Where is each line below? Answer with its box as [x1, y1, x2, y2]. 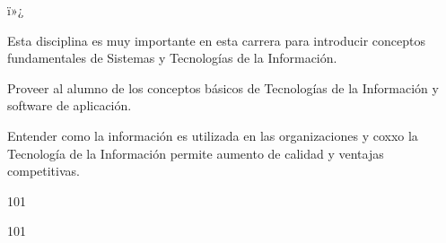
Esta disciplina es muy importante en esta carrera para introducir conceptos [7, 30, 425, 49]
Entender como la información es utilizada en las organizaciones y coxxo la [7, 126, 418, 144]
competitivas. [7, 161, 80, 180]
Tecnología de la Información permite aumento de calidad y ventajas [7, 143, 384, 162]
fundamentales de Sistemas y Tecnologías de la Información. [7, 48, 337, 67]
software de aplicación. [7, 96, 132, 115]
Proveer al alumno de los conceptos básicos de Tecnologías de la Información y [7, 78, 439, 97]
